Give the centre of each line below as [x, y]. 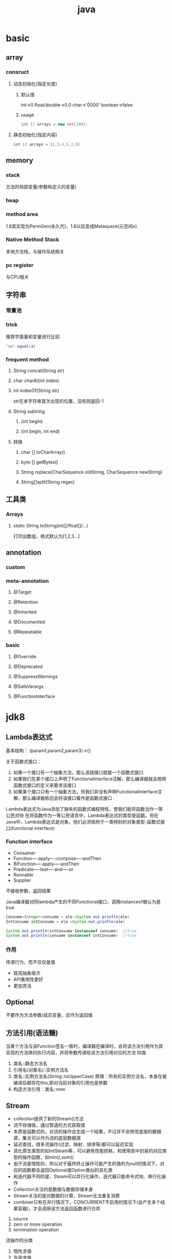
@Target [22, 592]
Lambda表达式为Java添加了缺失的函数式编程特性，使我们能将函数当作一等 [84, 809]
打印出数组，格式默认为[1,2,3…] [46, 536]
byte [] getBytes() [39, 462]
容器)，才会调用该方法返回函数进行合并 [59, 1209]
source [21, 1219]
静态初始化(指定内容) [35, 135]
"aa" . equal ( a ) [21, 346]
